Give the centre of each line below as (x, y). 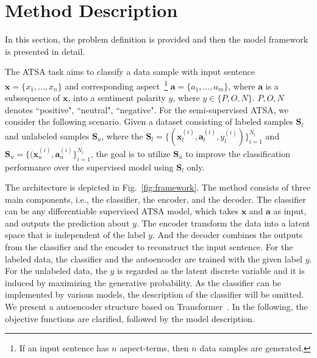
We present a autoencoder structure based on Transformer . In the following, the (156, 307)
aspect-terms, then (154, 348)
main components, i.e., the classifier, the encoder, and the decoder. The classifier (155, 199)
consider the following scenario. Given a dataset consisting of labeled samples (149, 121)
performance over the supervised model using (89, 167)
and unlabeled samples (47, 135)
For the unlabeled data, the (56, 271)
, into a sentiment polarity (117, 98)
